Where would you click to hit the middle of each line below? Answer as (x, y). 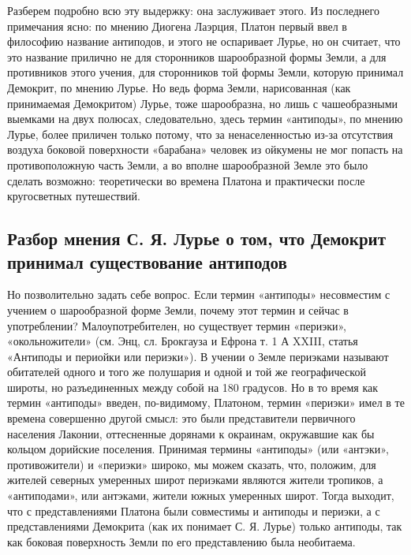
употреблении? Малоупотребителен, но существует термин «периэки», (177, 325)
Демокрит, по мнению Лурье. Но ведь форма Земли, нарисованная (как (179, 87)
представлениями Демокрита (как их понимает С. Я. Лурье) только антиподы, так (205, 526)
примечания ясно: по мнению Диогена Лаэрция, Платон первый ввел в (177, 26)
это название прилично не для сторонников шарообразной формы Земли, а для (197, 56)
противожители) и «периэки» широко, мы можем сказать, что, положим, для (192, 464)
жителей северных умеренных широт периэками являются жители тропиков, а (195, 480)
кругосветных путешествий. (74, 196)
